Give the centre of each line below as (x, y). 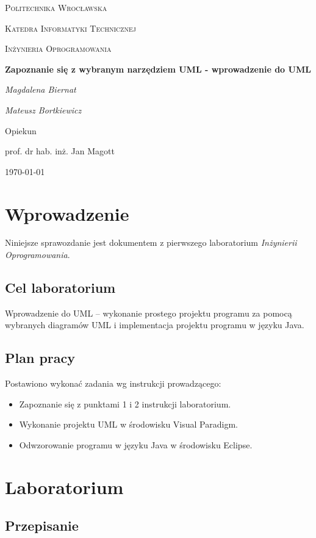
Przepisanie (42, 525)
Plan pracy (40, 358)
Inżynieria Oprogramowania (58, 48)
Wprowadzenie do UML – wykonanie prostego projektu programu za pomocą (149, 313)
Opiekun (21, 130)
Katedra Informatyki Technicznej (70, 28)
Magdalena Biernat (41, 89)
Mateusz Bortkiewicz (43, 109)
